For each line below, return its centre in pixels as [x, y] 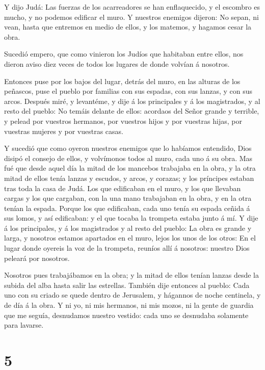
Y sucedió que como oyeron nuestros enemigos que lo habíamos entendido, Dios [128, 148]
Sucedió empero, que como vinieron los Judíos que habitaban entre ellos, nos [124, 54]
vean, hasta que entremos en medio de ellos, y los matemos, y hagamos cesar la [128, 27]
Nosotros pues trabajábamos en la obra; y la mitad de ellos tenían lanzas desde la [131, 275]
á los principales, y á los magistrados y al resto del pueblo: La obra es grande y [128, 228]
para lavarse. [24, 325]
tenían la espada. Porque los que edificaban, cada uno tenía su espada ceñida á [127, 208]
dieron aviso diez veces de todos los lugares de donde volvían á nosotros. [117, 63]
